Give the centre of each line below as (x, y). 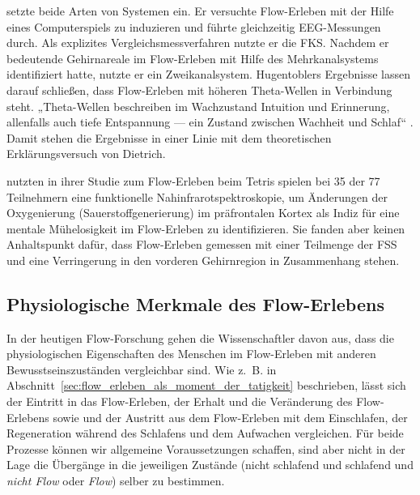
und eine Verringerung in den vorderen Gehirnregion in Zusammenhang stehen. (203, 260)
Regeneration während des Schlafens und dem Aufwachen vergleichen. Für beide (205, 433)
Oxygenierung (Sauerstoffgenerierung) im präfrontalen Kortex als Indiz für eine (203, 213)
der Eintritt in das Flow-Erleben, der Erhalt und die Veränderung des (180, 401)
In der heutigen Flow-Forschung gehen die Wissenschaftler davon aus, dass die (200, 337)
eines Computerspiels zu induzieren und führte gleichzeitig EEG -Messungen (194, 26)
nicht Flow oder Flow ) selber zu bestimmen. (116, 481)
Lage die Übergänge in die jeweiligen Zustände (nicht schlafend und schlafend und (210, 465)
